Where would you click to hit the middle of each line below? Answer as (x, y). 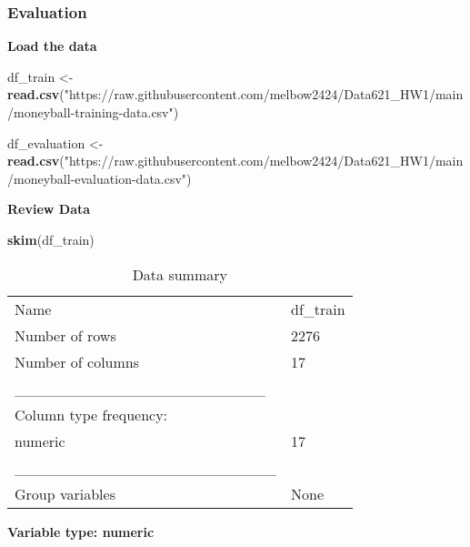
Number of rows (65, 335)
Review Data (49, 209)
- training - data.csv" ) (125, 112)
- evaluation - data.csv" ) (131, 178)
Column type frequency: (91, 414)
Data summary (180, 274)
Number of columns (77, 361)
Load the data (52, 46)
